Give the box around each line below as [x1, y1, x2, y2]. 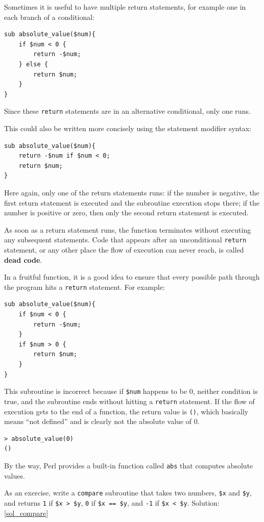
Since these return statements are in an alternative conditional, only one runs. [4, 106, 251, 116]
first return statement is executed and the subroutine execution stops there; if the [4, 197, 259, 208]
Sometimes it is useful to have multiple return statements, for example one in [4, 2, 246, 12]
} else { [18, 60, 48, 68]
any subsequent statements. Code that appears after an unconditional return [4, 234, 247, 245]
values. [4, 470, 25, 481]
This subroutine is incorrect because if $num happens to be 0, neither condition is [4, 386, 258, 396]
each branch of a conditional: [4, 11, 95, 22]
